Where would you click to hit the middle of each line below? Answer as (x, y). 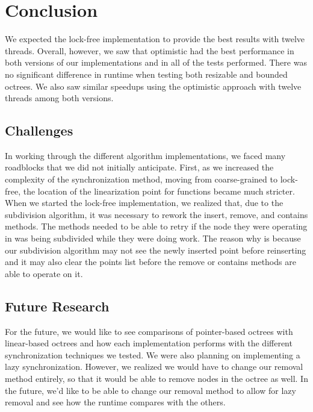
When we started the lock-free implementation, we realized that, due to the (144, 203)
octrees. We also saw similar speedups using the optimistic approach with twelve (153, 86)
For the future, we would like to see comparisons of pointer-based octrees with (149, 331)
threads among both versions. (59, 98)
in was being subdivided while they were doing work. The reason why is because (153, 238)
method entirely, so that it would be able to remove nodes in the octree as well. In (156, 378)
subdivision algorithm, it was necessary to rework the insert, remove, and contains (156, 214)
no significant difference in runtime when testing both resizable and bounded (146, 74)
